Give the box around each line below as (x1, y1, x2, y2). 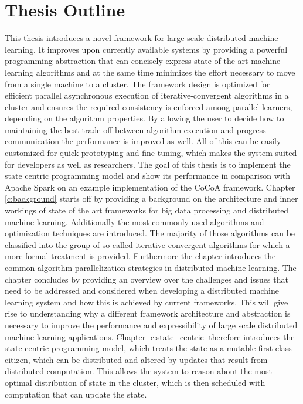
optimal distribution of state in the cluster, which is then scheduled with (5, 376, 265, 388)
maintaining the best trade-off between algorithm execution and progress (5, 123, 266, 135)
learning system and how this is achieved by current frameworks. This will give (5, 296, 288, 308)
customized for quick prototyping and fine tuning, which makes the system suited (5, 147, 297, 159)
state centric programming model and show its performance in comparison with (5, 169, 291, 182)
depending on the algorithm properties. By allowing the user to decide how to (5, 112, 284, 124)
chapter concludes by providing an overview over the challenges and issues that (5, 273, 288, 285)
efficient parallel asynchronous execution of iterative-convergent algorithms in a (5, 89, 289, 101)
